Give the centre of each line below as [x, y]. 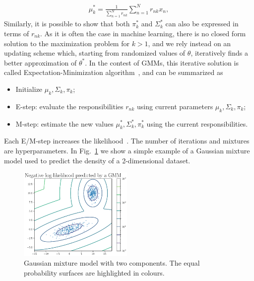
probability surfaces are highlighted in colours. [94, 272]
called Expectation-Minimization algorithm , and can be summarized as [114, 72]
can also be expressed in [202, 24]
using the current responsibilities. [197, 123]
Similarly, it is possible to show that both [67, 24]
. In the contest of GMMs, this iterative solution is [162, 62]
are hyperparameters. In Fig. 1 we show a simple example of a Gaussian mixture [127, 150]
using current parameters [175, 106]
